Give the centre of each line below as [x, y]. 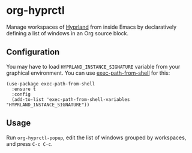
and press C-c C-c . [29, 143]
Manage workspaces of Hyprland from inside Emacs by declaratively [91, 27]
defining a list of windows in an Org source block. [67, 33]
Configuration [33, 52]
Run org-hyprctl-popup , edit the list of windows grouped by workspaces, [96, 137]
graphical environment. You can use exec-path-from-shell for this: [88, 73]
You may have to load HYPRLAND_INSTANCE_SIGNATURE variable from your [93, 66]
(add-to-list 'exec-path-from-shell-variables [71, 99]
